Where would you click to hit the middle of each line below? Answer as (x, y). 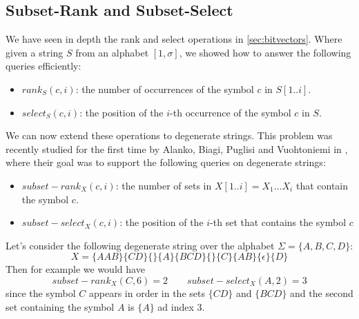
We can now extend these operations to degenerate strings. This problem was (169, 135)
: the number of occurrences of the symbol (165, 89)
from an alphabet (112, 52)
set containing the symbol (60, 306)
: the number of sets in (164, 185)
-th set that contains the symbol (278, 222)
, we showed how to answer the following (265, 52)
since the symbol (41, 292)
